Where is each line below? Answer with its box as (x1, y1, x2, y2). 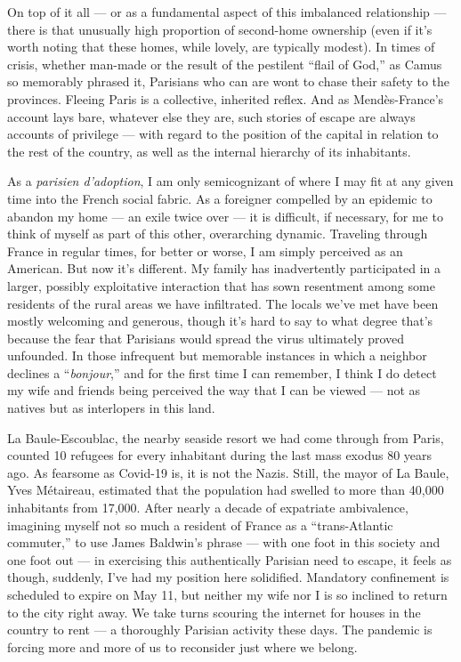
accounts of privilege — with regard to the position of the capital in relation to (7, 125, 439, 143)
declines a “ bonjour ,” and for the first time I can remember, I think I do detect (7, 363, 437, 382)
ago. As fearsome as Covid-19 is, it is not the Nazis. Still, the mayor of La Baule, (7, 463, 449, 481)
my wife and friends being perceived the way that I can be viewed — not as (7, 381, 421, 400)
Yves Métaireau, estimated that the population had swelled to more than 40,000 (7, 480, 444, 499)
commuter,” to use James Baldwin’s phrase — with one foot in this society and (7, 533, 441, 552)
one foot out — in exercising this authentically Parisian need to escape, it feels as (7, 550, 452, 569)
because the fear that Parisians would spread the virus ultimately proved (7, 328, 405, 347)
